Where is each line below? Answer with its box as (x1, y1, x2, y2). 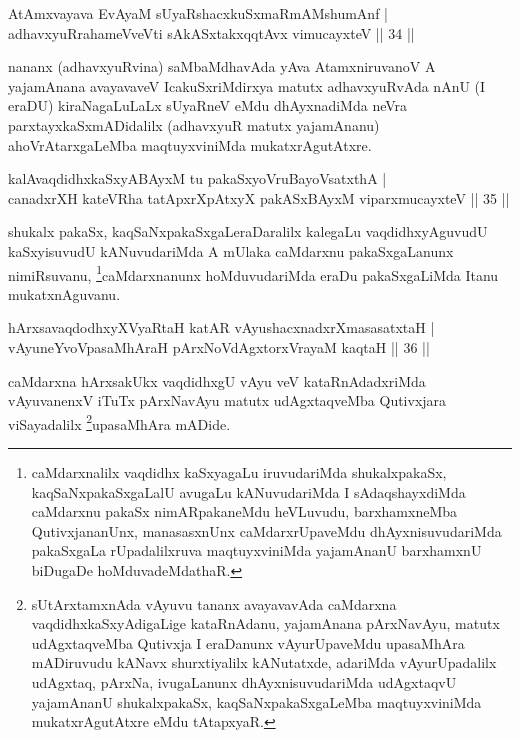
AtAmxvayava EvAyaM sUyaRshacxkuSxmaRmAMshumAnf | (8, 3, 388, 23)
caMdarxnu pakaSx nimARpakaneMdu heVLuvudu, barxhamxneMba (31, 501, 458, 522)
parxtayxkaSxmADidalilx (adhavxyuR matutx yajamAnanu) (8, 114, 380, 135)
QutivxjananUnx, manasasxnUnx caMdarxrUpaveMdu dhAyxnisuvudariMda (31, 520, 502, 541)
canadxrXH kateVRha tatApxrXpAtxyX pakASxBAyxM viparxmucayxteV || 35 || (8, 187, 510, 208)
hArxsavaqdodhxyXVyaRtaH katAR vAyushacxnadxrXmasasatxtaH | (8, 317, 435, 338)
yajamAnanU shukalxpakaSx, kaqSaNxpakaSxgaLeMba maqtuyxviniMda (31, 691, 482, 712)
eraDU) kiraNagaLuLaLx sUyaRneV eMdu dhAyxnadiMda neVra (8, 95, 408, 116)
